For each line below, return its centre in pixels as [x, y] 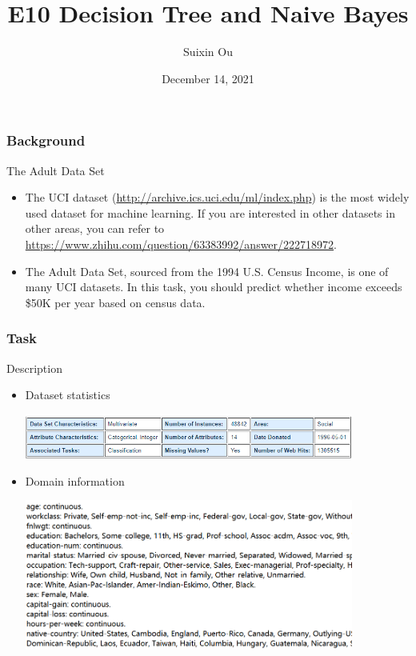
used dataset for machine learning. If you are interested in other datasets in [210, 212]
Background [46, 140]
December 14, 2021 [208, 78]
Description [34, 368]
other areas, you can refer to [95, 228]
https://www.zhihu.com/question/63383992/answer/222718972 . [181, 244]
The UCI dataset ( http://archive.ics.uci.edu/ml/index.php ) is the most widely [217, 197]
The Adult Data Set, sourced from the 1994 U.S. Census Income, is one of [207, 271]
